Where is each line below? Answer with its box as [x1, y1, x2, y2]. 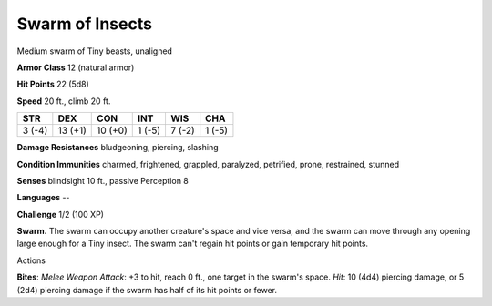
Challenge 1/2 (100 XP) [16, 209, 105, 219]
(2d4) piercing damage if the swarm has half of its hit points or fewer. [16, 284, 278, 295]
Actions [16, 255, 46, 266]
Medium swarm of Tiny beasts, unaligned [16, 46, 173, 56]
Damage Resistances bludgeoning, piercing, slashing [16, 142, 219, 153]
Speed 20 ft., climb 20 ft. [16, 96, 111, 107]
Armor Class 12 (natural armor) [16, 62, 135, 73]
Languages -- [16, 192, 70, 203]
